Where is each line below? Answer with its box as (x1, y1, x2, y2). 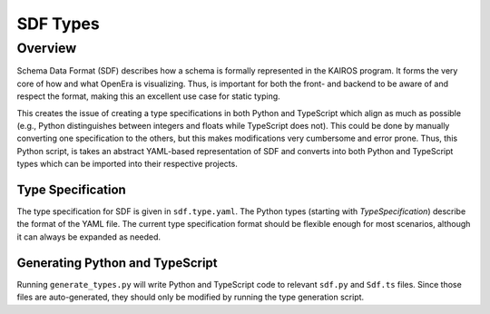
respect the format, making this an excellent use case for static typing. (16, 91, 280, 102)
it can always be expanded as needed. (16, 231, 162, 242)
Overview (16, 40, 77, 56)
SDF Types (16, 14, 100, 34)
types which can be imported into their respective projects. (16, 159, 238, 170)
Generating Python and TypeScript (16, 255, 218, 270)
